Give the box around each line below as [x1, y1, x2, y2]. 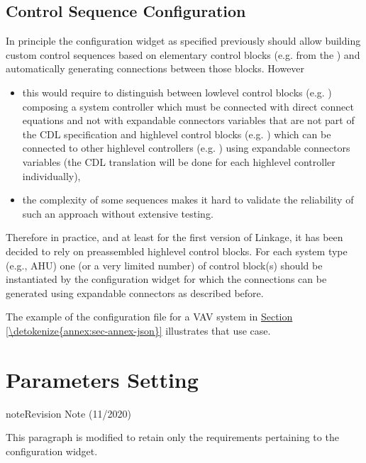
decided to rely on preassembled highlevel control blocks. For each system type [6, 243, 348, 258]
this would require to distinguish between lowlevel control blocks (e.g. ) [22, 84, 332, 99]
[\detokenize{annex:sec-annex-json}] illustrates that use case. [6, 323, 271, 338]
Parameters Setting [6, 364, 199, 394]
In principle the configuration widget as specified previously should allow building [6, 33, 361, 48]
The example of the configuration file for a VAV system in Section [6, 309, 293, 324]
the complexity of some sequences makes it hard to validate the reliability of [22, 192, 354, 207]
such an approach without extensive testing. [22, 206, 213, 221]
